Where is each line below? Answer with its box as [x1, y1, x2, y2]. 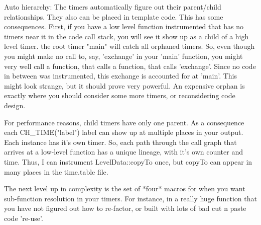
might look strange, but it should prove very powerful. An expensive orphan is [4, 80, 245, 91]
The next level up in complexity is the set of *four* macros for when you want [4, 183, 245, 194]
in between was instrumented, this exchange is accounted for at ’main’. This [4, 70, 237, 81]
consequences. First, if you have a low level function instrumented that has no [4, 21, 244, 32]
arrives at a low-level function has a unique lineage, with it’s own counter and [4, 146, 243, 157]
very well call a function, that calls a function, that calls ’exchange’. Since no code [4, 60, 256, 71]
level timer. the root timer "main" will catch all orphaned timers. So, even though [4, 41, 255, 51]
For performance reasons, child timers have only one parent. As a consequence [4, 117, 244, 127]
